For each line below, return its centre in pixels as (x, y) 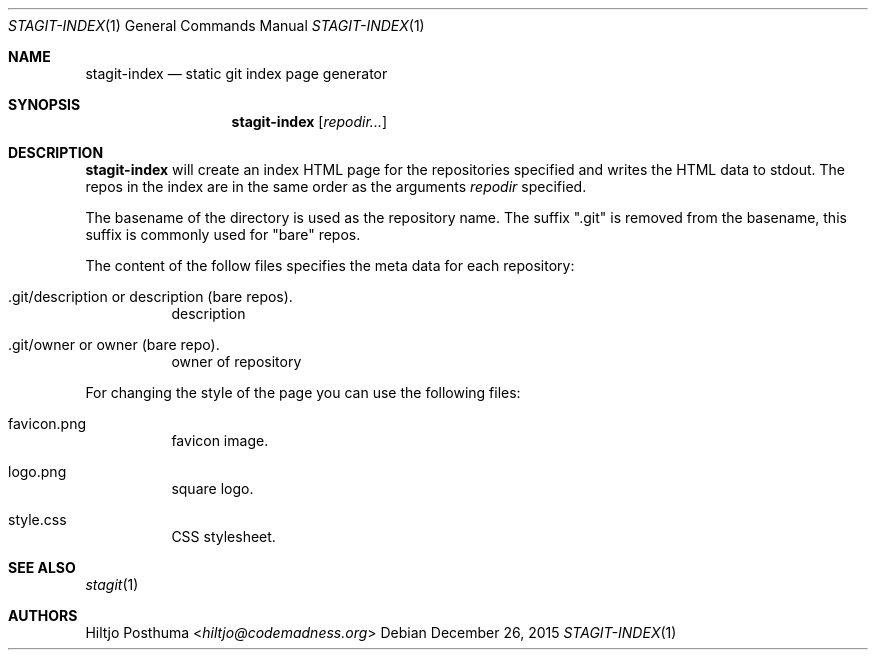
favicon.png (47, 423)
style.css (37, 519)
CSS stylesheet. (223, 536)
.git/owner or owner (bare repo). (114, 344)
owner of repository (236, 361)
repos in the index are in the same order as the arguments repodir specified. (336, 186)
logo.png (37, 471)
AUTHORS (43, 615)
